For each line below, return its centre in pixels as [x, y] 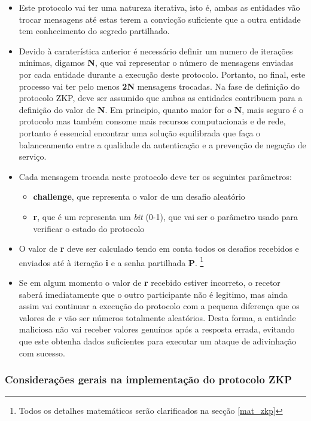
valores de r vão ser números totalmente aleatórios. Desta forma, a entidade [157, 317]
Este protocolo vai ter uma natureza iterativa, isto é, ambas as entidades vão [159, 7]
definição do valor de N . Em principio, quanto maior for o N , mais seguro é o [161, 109]
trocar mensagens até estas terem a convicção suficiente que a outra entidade [160, 19]
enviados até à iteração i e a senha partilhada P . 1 [111, 261]
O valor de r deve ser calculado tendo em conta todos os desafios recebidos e [159, 248]
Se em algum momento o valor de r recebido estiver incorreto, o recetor [150, 282]
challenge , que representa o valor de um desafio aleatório [139, 196]
